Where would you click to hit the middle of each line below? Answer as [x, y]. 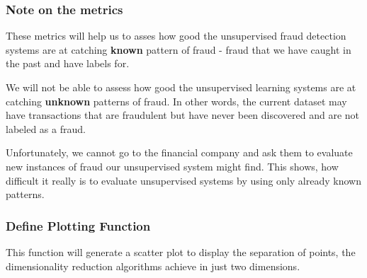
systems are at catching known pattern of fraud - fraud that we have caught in [179, 49]
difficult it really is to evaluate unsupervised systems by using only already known [183, 180]
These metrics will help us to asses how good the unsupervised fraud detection [176, 36]
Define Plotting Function [78, 225]
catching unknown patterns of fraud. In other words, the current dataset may [176, 101]
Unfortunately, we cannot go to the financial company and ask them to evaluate [179, 152]
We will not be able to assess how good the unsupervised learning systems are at [181, 87]
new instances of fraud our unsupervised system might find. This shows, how [172, 166]
